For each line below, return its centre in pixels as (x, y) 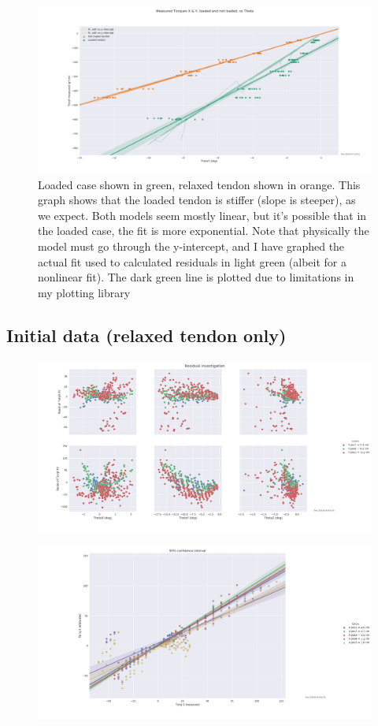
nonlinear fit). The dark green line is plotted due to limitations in (196, 277)
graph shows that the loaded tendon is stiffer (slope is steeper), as (197, 200)
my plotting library (84, 292)
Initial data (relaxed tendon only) (146, 335)
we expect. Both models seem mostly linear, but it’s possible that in (202, 215)
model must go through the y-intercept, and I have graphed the (191, 246)
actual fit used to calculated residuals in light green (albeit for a (192, 261)
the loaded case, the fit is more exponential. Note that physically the (204, 231)
